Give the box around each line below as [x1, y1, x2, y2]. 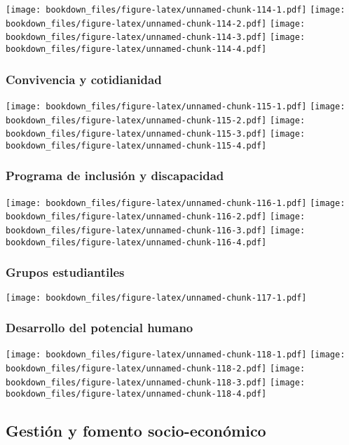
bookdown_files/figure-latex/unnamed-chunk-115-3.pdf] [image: [6, 129, 306, 139]
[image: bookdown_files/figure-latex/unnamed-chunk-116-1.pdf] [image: [6, 198, 345, 208]
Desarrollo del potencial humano [6, 319, 193, 336]
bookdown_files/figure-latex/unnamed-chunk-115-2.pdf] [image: [6, 115, 306, 125]
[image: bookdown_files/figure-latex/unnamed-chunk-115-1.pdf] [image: [6, 101, 345, 111]
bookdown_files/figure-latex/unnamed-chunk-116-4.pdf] [6, 237, 267, 247]
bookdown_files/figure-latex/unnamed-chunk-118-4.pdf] [6, 389, 267, 399]
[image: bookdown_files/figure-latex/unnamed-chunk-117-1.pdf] [6, 292, 307, 303]
